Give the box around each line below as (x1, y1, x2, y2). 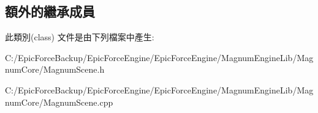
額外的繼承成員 (5, 2, 95, 21)
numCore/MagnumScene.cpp (5, 95, 113, 108)
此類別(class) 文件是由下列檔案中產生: (5, 31, 154, 43)
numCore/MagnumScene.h (5, 63, 105, 76)
